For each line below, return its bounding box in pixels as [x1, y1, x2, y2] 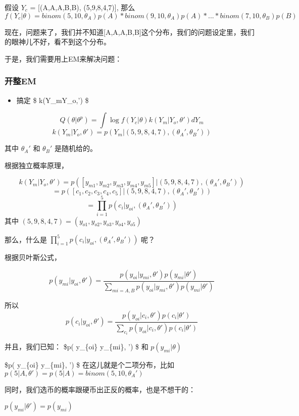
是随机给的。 [54, 143, 97, 153]
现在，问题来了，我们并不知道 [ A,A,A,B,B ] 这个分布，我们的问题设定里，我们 [5, 26, 255, 37]
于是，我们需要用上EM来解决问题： [5, 53, 122, 64]
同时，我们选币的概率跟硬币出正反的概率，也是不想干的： [5, 384, 195, 394]
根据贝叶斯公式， [5, 252, 61, 262]
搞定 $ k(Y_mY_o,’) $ [16, 94, 89, 105]
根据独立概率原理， [5, 160, 68, 170]
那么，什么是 [5, 234, 47, 244]
